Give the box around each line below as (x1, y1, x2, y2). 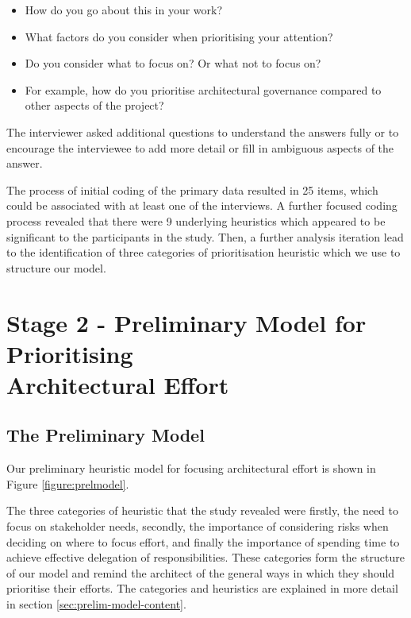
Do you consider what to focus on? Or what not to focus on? (25, 55, 321, 71)
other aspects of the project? (25, 97, 164, 114)
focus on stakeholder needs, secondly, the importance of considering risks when (6, 518, 389, 535)
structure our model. (6, 259, 106, 276)
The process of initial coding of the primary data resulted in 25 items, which (6, 181, 378, 198)
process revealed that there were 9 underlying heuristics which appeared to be (6, 212, 386, 229)
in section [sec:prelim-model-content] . (6, 596, 186, 612)
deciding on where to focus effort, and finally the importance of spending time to (6, 533, 400, 550)
